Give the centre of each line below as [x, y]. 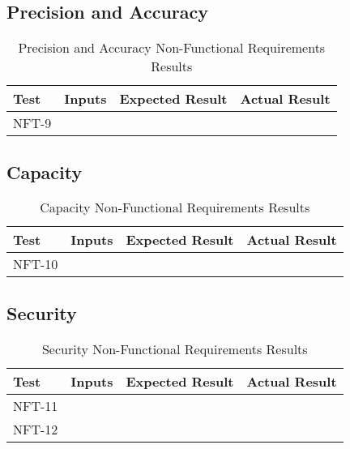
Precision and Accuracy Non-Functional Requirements [172, 48]
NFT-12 [36, 429]
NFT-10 [36, 264]
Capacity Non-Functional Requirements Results [175, 207]
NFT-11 [36, 405]
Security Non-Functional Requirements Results [175, 349]
